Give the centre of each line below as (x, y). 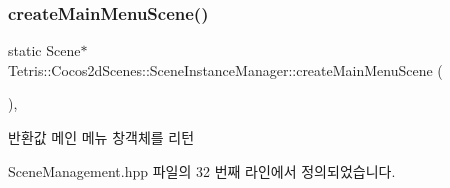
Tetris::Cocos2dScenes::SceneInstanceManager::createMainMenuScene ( (225, 69)
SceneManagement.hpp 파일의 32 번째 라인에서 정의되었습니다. (202, 170)
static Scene (44, 50)
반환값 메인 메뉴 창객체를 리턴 (101, 137)
